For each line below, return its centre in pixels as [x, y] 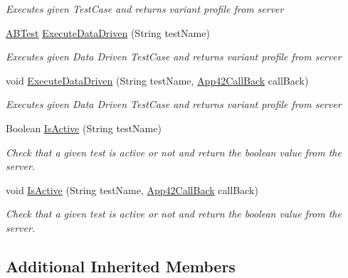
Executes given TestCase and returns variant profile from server [145, 9]
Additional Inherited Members [121, 266]
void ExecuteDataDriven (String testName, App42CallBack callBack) [157, 80]
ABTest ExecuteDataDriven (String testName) [108, 32]
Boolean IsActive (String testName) [84, 128]
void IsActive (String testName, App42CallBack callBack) [132, 189]
